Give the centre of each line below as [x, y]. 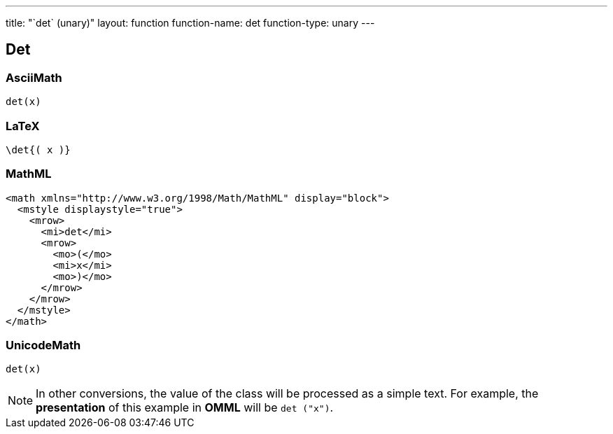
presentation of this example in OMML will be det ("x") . [185, 408]
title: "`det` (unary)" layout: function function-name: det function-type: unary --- [190, 23]
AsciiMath [34, 77]
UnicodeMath [43, 345]
